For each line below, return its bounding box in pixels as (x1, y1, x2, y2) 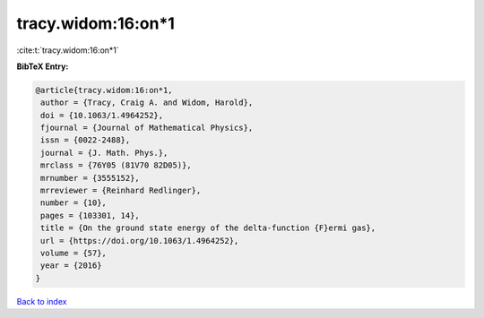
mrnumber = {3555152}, (40, 173, 141, 183)
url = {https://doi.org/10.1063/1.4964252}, (40, 236, 239, 245)
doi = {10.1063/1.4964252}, (40, 110, 164, 120)
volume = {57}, (40, 248, 108, 258)
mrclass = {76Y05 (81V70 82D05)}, (40, 160, 192, 170)
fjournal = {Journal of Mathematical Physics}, (40, 123, 254, 133)
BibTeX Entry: (16, 61, 69, 72)
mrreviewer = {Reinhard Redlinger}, (40, 185, 202, 196)
